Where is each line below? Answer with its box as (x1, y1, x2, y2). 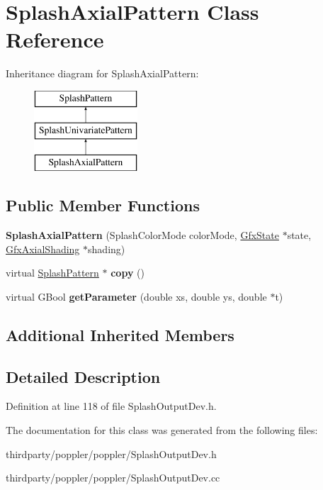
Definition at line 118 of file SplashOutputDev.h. (6, 399, 217, 413)
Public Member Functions (6, 194, 200, 216)
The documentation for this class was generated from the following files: (6, 423, 318, 438)
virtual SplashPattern (6, 265, 99, 280)
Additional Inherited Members (6, 323, 234, 345)
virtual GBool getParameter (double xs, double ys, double (6, 289, 267, 304)
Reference (6, 25, 104, 54)
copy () (110, 265, 144, 280)
